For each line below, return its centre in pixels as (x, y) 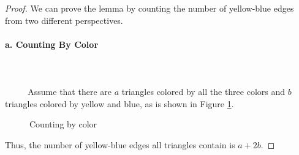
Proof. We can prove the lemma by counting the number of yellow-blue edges (149, 8)
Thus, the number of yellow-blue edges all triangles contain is (120, 144)
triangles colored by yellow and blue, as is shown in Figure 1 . (119, 103)
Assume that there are (70, 92)
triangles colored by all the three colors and (203, 92)
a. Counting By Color (52, 44)
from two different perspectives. (64, 20)
